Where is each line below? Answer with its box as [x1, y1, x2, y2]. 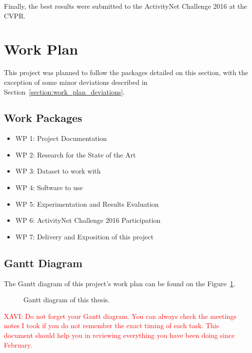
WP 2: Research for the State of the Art [15, 149, 136, 159]
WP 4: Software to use [15, 182, 83, 193]
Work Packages [4, 110, 82, 125]
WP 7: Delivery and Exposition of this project [15, 231, 154, 241]
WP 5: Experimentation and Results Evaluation [15, 198, 159, 209]
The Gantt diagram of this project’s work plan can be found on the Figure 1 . [4, 278, 235, 288]
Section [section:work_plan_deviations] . [4, 86, 125, 97]
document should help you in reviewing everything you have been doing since [4, 330, 235, 340]
